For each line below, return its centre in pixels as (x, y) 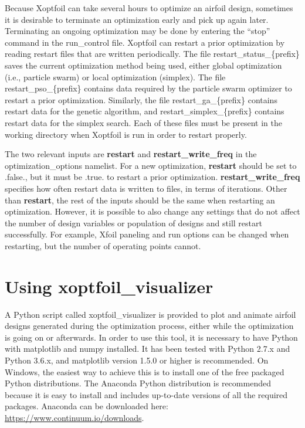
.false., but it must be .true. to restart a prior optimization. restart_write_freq (152, 177)
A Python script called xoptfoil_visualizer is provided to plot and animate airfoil (150, 314)
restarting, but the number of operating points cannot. (103, 245)
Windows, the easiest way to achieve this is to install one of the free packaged (145, 371)
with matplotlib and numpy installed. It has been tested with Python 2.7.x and (148, 349)
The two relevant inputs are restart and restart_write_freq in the (131, 154)
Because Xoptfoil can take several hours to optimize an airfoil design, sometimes (149, 8)
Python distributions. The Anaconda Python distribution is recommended (138, 383)
